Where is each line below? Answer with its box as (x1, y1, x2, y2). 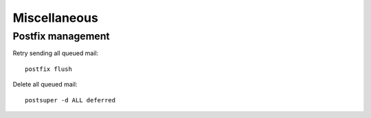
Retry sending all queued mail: (12, 49, 99, 57)
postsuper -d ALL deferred (25, 96, 116, 104)
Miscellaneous (12, 10, 99, 25)
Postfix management (12, 30, 110, 42)
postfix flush (25, 65, 72, 73)
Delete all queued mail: (12, 80, 78, 89)
